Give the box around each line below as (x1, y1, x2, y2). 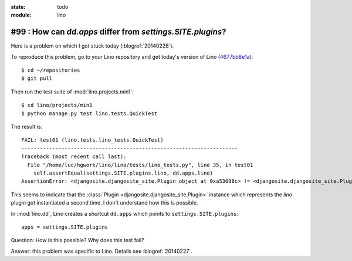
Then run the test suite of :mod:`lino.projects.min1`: (11, 88, 134, 95)
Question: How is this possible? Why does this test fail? (11, 237, 144, 244)
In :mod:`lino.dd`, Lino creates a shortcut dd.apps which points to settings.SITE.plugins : (11, 210, 239, 217)
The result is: (11, 123, 43, 130)
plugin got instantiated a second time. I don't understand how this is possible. (11, 199, 198, 206)
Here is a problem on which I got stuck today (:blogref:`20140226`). (11, 42, 174, 49)
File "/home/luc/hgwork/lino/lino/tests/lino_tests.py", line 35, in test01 (27, 162, 253, 168)
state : (11, 4, 26, 10)
